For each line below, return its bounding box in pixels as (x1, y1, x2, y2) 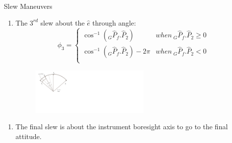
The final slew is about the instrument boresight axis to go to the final (15, 121, 228, 132)
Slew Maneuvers (4, 1, 52, 11)
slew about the (40, 17, 85, 28)
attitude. (15, 131, 42, 142)
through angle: (92, 17, 136, 28)
